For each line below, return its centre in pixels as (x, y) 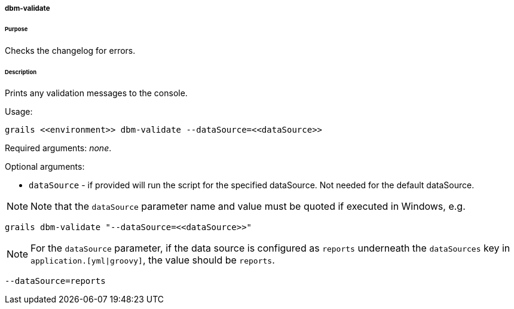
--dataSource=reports (55, 281)
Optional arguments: (45, 167)
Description (21, 72)
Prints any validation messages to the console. (96, 93)
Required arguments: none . (58, 148)
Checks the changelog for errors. (70, 50)
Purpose (16, 29)
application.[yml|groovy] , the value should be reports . (153, 260)
